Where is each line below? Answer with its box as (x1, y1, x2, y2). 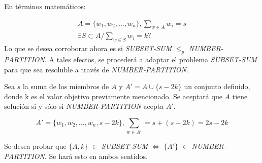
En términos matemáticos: (4, 1, 86, 11)
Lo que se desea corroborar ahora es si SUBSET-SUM (4, 43, 172, 54)
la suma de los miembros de (22, 81, 109, 92)
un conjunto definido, (184, 81, 250, 92)
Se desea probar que (4, 141, 67, 151)
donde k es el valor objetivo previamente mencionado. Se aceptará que (4, 91, 222, 101)
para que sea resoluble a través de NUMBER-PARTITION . (4, 64, 188, 74)
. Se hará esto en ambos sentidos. (44, 150, 148, 161)
